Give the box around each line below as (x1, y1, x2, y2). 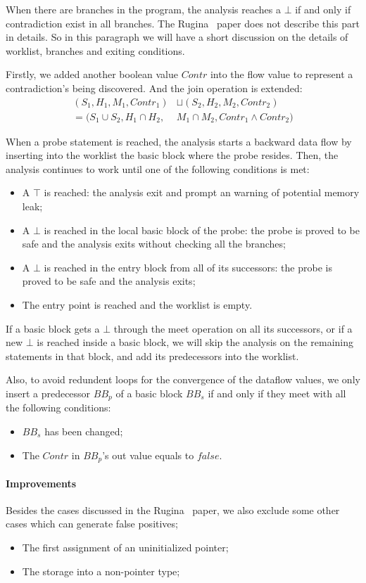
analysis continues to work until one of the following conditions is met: (6, 161, 310, 176)
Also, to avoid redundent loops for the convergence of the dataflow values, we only (6, 372, 360, 387)
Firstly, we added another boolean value (6, 67, 178, 82)
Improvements (6, 475, 77, 490)
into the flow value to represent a (210, 67, 353, 82)
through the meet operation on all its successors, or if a (113, 321, 353, 335)
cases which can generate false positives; (6, 516, 178, 531)
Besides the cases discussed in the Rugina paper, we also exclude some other (6, 502, 340, 517)
